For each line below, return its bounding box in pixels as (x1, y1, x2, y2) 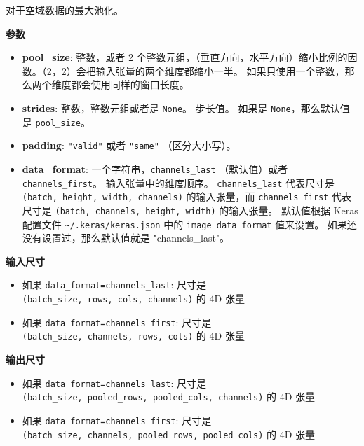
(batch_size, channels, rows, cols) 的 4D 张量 (22, 328, 245, 343)
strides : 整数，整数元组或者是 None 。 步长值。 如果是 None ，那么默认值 (22, 100, 350, 115)
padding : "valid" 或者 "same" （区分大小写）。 (22, 138, 236, 153)
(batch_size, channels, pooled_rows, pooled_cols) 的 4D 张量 (22, 426, 316, 441)
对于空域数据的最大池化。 (6, 3, 123, 17)
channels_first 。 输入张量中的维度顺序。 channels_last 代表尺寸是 (22, 175, 335, 190)
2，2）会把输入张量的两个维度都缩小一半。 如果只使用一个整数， (46, 63, 345, 78)
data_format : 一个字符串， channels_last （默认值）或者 (22, 161, 288, 176)
